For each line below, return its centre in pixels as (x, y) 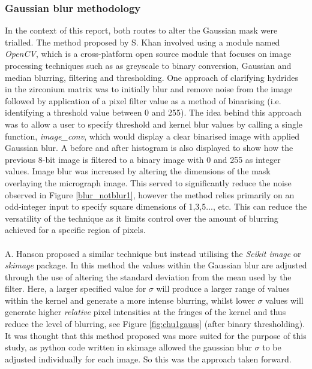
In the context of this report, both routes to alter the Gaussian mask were (141, 30)
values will (284, 300)
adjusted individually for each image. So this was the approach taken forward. (148, 359)
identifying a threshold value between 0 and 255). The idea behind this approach (153, 112)
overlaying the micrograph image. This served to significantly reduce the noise (148, 182)
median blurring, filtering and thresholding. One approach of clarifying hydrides (151, 77)
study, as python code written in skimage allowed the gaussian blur (128, 347)
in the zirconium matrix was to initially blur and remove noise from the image (149, 89)
